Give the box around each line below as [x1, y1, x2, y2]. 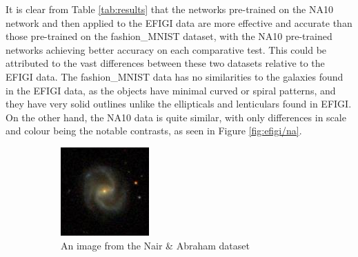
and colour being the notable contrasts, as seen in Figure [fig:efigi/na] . [6, 123, 302, 138]
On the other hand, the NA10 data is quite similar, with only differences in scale [6, 110, 346, 124]
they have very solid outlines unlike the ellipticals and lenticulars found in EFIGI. [6, 96, 352, 111]
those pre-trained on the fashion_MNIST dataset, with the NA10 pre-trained [6, 29, 332, 43]
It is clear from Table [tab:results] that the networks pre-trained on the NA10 [6, 2, 333, 16]
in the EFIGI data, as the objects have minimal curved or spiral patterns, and [6, 83, 336, 97]
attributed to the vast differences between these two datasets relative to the [6, 56, 325, 70]
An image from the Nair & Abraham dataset [61, 238, 250, 252]
